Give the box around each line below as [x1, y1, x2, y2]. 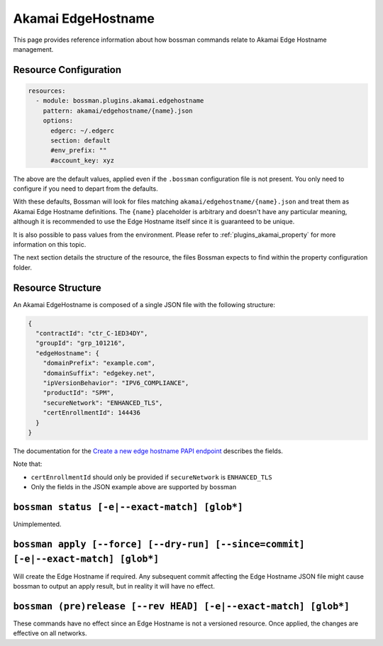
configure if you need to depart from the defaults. [13, 184, 159, 193]
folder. [13, 263, 32, 272]
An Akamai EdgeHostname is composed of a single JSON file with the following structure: [13, 300, 276, 308]
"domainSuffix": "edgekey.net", [43, 369, 156, 377]
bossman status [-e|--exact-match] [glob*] [13, 501, 244, 513]
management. [13, 45, 54, 53]
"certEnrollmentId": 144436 [43, 408, 141, 417]
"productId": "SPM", [43, 389, 115, 397]
